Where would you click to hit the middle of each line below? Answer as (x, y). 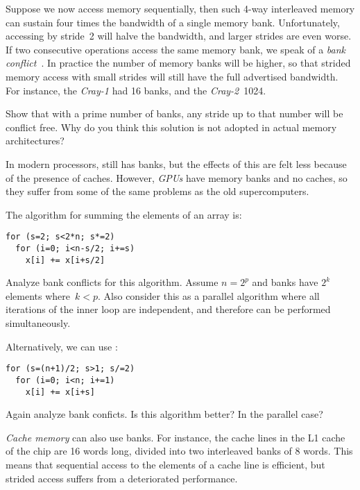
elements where (38, 295)
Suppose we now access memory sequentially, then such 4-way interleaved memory (180, 8)
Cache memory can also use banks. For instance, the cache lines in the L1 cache (175, 437)
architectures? (35, 141)
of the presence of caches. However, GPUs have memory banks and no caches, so (177, 177)
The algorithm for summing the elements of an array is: (124, 214)
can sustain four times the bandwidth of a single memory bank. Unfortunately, (173, 22)
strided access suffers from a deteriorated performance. (122, 478)
